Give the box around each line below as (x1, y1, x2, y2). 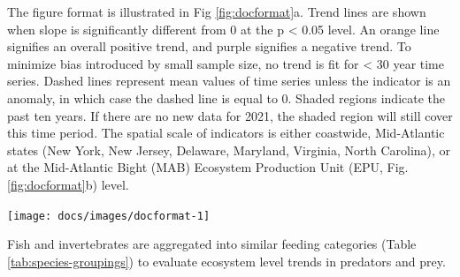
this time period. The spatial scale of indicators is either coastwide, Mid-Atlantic (7, 124, 445, 142)
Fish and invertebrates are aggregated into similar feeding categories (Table (7, 235, 417, 253)
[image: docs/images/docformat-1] (7, 209, 211, 222)
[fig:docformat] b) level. (7, 175, 129, 193)
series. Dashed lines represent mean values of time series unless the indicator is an (7, 71, 451, 90)
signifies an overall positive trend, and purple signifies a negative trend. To (7, 37, 411, 56)
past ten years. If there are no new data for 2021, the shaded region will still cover (7, 106, 453, 124)
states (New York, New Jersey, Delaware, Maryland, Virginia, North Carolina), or (7, 140, 451, 159)
